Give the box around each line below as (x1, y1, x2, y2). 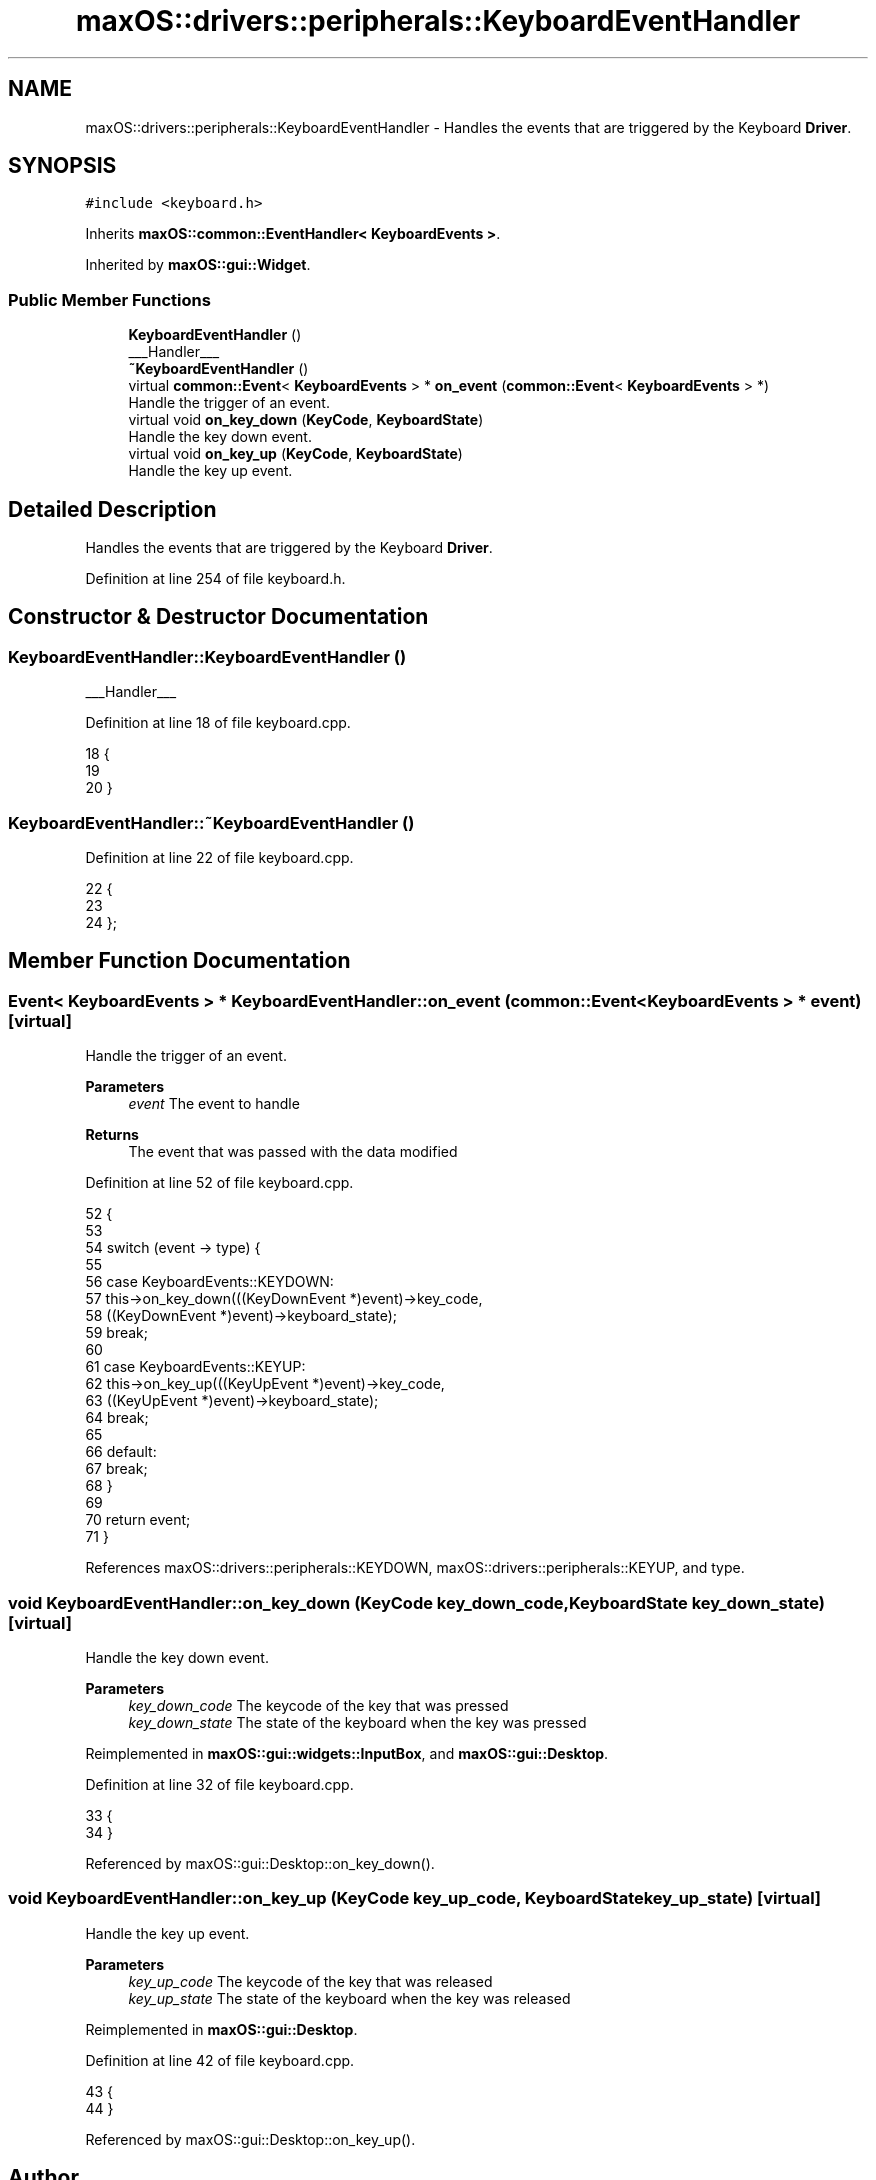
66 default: (85, 1443, 157, 1461)
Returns (85, 1126, 139, 1144)
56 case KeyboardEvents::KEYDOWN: (85, 1273, 334, 1291)
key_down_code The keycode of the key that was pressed (128, 1696, 509, 1714)
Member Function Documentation (8, 948, 351, 974)
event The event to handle (128, 1095, 300, 1113)
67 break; (85, 1460, 148, 1478)
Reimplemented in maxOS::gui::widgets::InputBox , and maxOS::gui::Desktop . (85, 1744, 609, 1762)
